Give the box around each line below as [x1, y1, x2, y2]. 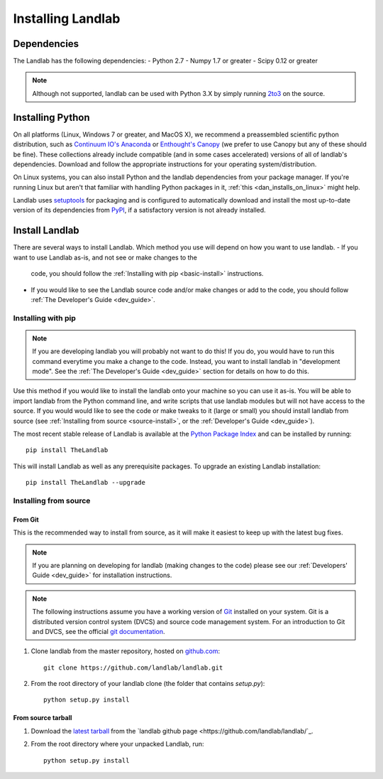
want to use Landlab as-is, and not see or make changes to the [13, 253, 198, 262]
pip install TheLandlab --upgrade [26, 478, 145, 487]
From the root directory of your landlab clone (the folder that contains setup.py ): [30, 679, 265, 688]
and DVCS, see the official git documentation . [32, 627, 166, 635]
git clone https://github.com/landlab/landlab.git [43, 663, 223, 672]
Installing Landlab [13, 11, 121, 26]
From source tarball [13, 714, 72, 722]
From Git [13, 515, 39, 524]
